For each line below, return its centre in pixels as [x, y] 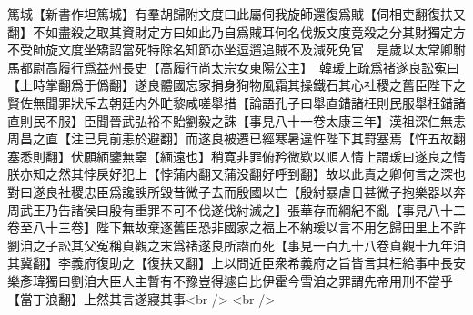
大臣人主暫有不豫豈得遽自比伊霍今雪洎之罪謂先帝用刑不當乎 [274, 280]
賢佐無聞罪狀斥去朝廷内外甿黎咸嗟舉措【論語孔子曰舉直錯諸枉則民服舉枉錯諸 [236, 102]
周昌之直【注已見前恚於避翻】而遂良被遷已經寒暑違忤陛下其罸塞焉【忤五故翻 [236, 138]
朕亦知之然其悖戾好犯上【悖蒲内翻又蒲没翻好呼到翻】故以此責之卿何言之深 [230, 174]
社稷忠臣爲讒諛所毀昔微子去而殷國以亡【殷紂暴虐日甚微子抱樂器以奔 [262, 191]
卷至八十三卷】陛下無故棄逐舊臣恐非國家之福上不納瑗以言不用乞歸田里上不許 [236, 227]
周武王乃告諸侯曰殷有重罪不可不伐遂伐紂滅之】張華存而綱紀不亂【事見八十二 [236, 209]
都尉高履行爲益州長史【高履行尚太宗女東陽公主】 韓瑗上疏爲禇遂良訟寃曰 [239, 67]
